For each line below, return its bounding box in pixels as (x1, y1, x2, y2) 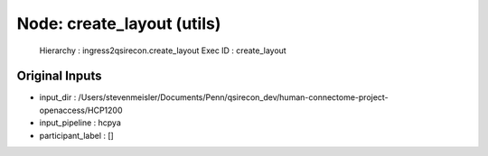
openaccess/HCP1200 (39, 105, 123, 115)
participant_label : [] (39, 130, 115, 141)
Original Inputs (16, 69, 102, 84)
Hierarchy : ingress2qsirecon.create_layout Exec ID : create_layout (39, 45, 286, 56)
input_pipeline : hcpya (39, 117, 122, 128)
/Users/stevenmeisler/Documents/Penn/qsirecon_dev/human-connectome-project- (78, 92, 389, 103)
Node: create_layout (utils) (16, 14, 221, 33)
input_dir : (39, 92, 77, 103)
